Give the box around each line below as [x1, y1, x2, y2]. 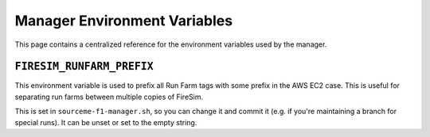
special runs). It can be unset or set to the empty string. [14, 117, 197, 127]
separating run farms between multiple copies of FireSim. [14, 92, 203, 101]
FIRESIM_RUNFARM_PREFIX [14, 60, 154, 73]
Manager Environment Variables [14, 12, 233, 29]
